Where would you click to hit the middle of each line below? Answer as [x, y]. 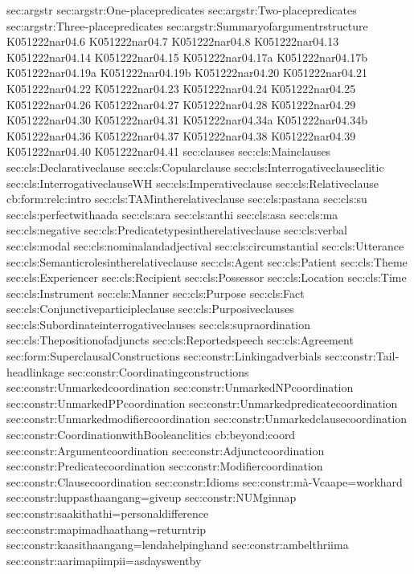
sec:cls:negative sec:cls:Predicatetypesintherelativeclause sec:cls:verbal [177, 230]
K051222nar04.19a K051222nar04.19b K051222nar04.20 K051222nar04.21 [187, 73]
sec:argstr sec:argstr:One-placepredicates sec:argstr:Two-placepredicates [182, 10]
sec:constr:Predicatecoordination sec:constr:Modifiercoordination [165, 466]
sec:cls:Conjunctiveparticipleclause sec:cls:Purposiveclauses [150, 309]
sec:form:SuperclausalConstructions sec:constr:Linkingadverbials [164, 356]
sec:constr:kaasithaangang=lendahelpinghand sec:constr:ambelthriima [178, 545]
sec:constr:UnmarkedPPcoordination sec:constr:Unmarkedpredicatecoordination [202, 403]
